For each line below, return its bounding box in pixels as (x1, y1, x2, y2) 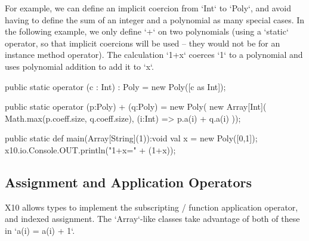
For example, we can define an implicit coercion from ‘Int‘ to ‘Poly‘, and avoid (5, 2, 292, 14)
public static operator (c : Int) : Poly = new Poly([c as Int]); (5, 80, 226, 92)
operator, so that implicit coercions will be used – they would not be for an (5, 36, 280, 49)
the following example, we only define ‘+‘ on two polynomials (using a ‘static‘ (5, 25, 289, 38)
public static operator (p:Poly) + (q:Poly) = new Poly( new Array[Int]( (5, 100, 267, 113)
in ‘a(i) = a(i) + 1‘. (5, 224, 75, 236)
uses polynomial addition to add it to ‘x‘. (5, 60, 154, 72)
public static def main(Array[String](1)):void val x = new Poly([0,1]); (5, 132, 258, 144)
